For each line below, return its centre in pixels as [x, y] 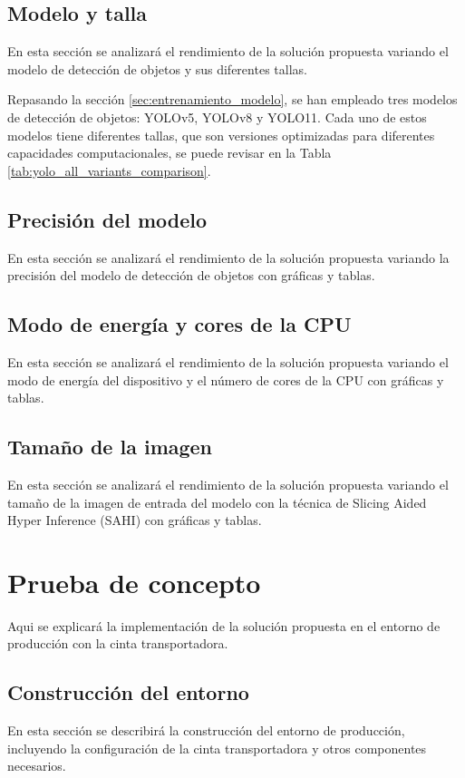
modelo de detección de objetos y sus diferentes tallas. [157, 68]
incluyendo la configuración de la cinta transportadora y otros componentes [217, 748]
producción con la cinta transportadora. [118, 643]
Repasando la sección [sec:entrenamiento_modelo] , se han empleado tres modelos [232, 99]
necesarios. [37, 766]
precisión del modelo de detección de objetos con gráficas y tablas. [191, 275]
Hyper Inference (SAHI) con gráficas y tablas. [135, 520]
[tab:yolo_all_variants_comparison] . [109, 170]
